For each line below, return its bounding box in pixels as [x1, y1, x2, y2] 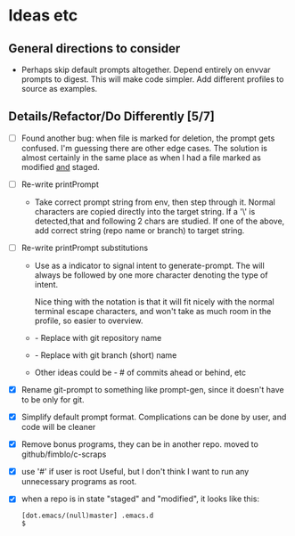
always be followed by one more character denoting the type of [34, 270, 268, 280]
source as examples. [20, 84, 98, 93]
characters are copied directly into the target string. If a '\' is [34, 206, 256, 216]
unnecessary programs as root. [20, 476, 137, 487]
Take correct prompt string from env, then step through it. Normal [34, 197, 275, 207]
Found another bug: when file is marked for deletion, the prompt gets [20, 133, 275, 143]
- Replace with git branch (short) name [34, 350, 177, 361]
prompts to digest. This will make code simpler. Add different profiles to [20, 74, 284, 85]
